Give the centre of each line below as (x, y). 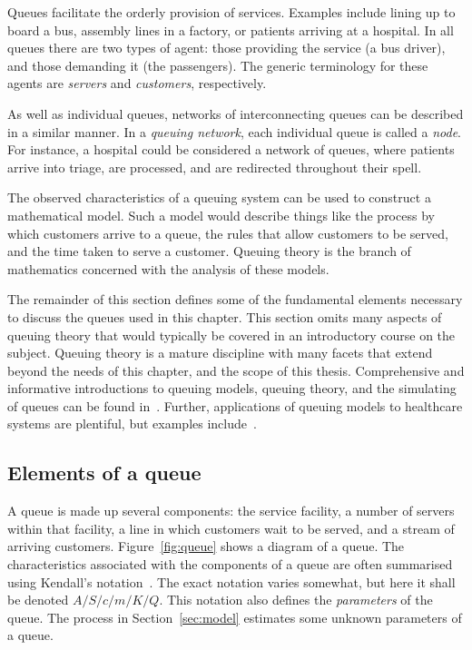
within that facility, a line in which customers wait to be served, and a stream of (231, 528)
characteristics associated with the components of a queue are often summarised (230, 564)
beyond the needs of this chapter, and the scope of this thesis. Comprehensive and (236, 370)
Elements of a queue (104, 473)
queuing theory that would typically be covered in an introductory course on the (231, 335)
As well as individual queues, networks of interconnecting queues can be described (236, 113)
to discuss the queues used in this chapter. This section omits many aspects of (225, 316)
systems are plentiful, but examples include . (132, 423)
